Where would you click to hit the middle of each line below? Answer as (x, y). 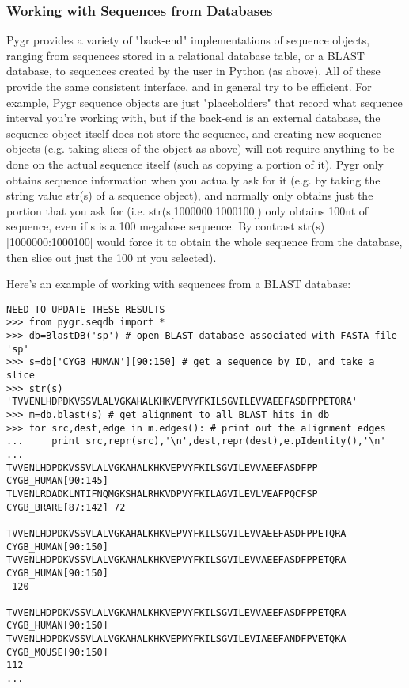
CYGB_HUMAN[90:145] (57, 481)
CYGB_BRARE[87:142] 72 (66, 507)
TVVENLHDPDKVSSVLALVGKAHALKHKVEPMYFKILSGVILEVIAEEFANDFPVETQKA (176, 639)
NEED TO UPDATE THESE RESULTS (86, 309)
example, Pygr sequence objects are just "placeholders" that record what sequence (204, 102)
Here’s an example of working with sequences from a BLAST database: (179, 284)
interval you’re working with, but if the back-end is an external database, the (193, 118)
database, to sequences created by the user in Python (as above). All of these (193, 71)
